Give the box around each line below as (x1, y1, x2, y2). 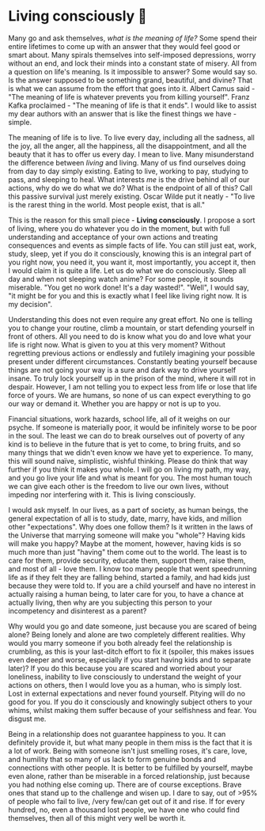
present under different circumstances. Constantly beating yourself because (8, 356, 258, 366)
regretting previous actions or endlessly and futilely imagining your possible (8, 348, 256, 358)
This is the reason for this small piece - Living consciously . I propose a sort (8, 215, 256, 225)
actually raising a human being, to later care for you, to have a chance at (8, 589, 244, 598)
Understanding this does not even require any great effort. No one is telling (8, 314, 253, 324)
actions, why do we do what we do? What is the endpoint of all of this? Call (8, 183, 253, 192)
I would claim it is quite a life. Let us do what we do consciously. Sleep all (8, 265, 247, 275)
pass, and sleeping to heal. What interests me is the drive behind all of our (8, 174, 250, 184)
